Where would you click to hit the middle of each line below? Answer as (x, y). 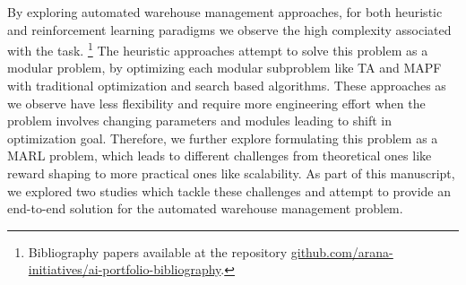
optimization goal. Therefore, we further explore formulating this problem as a (223, 138)
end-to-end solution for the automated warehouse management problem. (205, 208)
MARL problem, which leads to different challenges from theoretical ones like (220, 155)
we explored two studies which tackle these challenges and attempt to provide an (229, 190)
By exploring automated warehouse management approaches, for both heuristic (225, 12)
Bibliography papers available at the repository (158, 251)
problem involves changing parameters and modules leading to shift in (200, 121)
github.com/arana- (342, 251)
